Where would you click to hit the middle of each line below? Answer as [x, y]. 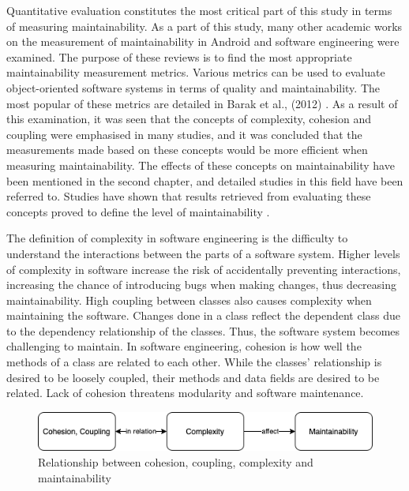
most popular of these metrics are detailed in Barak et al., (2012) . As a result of [202, 103]
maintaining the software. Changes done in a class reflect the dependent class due [204, 315]
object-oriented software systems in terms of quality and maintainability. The [193, 87]
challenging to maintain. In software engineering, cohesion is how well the [184, 346]
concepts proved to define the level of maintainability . [138, 211]
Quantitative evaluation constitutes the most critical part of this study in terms [199, 10]
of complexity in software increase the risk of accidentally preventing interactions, [204, 269]
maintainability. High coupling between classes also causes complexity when [189, 300]
